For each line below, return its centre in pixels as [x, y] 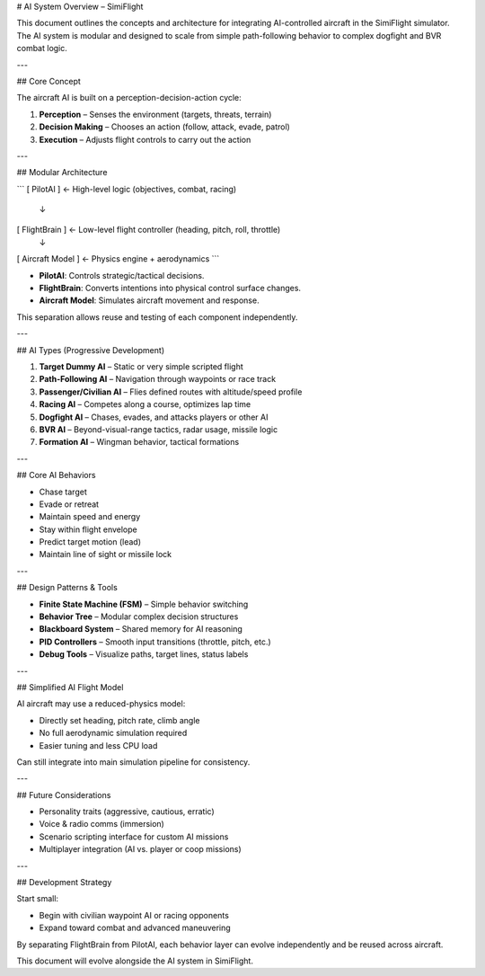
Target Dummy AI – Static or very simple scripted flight [141, 366]
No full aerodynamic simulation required [113, 733]
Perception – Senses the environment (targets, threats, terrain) [155, 114]
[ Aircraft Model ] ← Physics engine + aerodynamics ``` [118, 259]
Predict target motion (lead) [90, 542]
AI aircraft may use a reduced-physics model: [101, 704]
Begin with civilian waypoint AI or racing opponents [134, 915]
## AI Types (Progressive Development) [91, 350]
